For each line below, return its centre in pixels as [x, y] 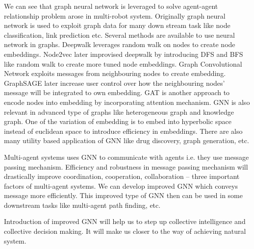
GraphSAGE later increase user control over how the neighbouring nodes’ [114, 83]
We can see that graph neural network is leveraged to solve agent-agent [111, 6]
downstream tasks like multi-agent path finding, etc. [82, 205]
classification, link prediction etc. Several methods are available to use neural [120, 35]
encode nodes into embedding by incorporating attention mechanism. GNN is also [127, 102]
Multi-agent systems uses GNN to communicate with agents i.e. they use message [127, 157]
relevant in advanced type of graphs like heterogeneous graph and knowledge [119, 112]
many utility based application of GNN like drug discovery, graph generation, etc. [127, 140]
